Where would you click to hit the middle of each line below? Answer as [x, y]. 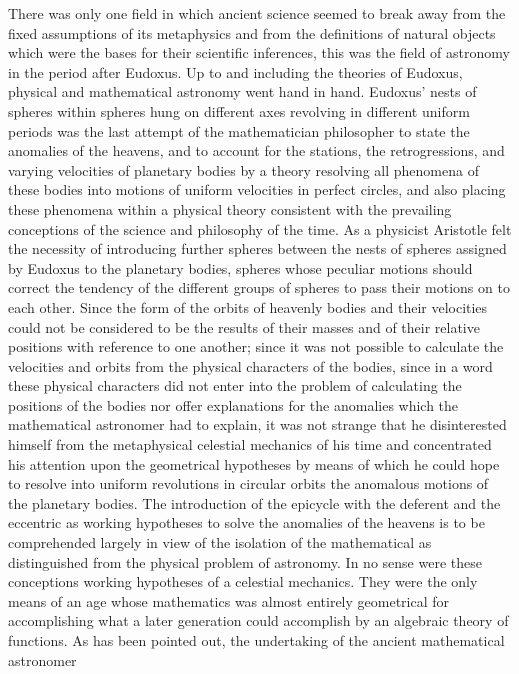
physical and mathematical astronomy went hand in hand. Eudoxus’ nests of [242, 91]
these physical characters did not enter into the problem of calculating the [235, 385]
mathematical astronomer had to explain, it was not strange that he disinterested [257, 424]
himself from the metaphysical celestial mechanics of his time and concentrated [250, 444]
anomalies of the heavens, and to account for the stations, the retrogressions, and [256, 150]
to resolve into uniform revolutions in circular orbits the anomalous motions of [248, 483]
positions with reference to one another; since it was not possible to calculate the [256, 346]
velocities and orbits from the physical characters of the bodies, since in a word [250, 365]
